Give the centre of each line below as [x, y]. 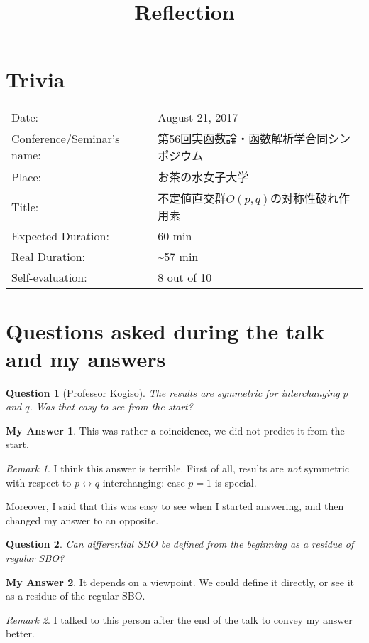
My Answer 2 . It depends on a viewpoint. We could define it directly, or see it [180, 581]
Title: [25, 206]
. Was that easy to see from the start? [111, 406]
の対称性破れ [304, 198]
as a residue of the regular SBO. [76, 596]
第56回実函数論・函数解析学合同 [243, 139]
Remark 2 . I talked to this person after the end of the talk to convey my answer [179, 619]
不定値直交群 [192, 198]
